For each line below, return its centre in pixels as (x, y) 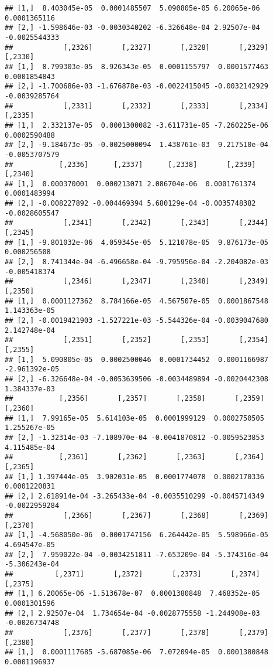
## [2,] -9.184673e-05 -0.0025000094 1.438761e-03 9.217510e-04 (137, 145)
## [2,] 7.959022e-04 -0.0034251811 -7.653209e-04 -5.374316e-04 (137, 554)
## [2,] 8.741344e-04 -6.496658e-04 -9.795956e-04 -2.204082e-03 (137, 262)
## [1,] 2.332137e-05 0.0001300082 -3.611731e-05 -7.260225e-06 (137, 125)
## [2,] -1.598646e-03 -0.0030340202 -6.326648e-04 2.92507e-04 (132, 28)
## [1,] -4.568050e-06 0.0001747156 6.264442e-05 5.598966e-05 (137, 535)
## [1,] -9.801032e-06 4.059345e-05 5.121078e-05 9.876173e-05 (137, 242)
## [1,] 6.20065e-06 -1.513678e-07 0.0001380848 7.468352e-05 (132, 594)
